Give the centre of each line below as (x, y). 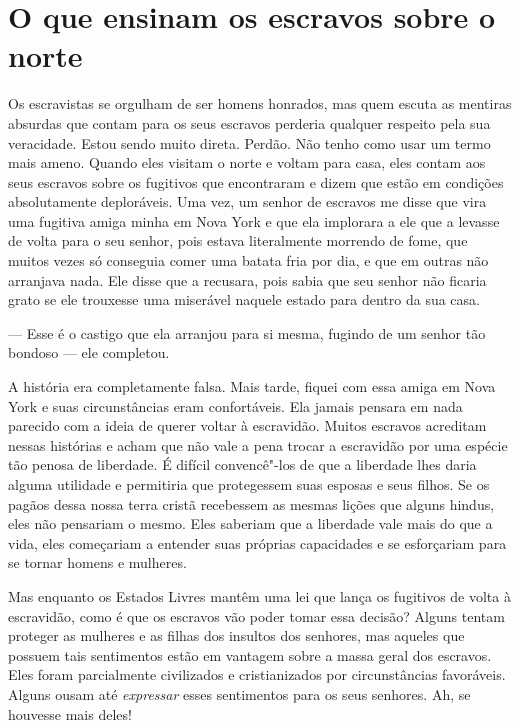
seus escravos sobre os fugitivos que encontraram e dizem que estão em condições (256, 181)
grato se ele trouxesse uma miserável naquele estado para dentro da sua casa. (244, 299)
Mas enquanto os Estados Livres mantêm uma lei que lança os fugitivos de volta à (259, 595)
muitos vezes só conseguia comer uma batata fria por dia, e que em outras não (248, 260)
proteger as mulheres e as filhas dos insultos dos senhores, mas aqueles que (236, 635)
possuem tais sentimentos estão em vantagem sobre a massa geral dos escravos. (250, 654)
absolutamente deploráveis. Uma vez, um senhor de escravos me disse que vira (247, 201)
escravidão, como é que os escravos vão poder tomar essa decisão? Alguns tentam (256, 615)
